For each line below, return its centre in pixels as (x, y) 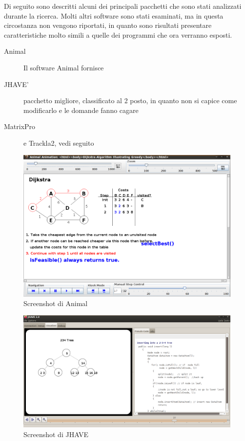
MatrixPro (20, 126)
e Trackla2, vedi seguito (59, 143)
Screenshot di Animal (56, 303)
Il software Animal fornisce (64, 67)
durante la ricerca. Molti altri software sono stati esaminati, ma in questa (114, 15)
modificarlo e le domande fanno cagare (81, 110)
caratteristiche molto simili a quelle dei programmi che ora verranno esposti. (118, 34)
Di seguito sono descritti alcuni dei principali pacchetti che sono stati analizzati (123, 6)
